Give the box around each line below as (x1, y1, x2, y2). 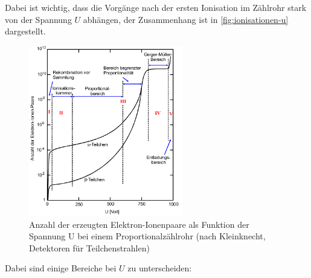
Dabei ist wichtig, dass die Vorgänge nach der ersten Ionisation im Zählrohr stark (5, 1, 307, 13)
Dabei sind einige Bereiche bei (5, 262, 117, 274)
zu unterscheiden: (127, 262, 192, 274)
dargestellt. (5, 25, 46, 37)
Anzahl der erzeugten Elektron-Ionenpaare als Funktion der (29, 218, 249, 230)
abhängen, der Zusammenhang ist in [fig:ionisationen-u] (83, 13, 289, 25)
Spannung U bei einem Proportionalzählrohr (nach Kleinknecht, (29, 230, 266, 242)
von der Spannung (5, 13, 72, 25)
